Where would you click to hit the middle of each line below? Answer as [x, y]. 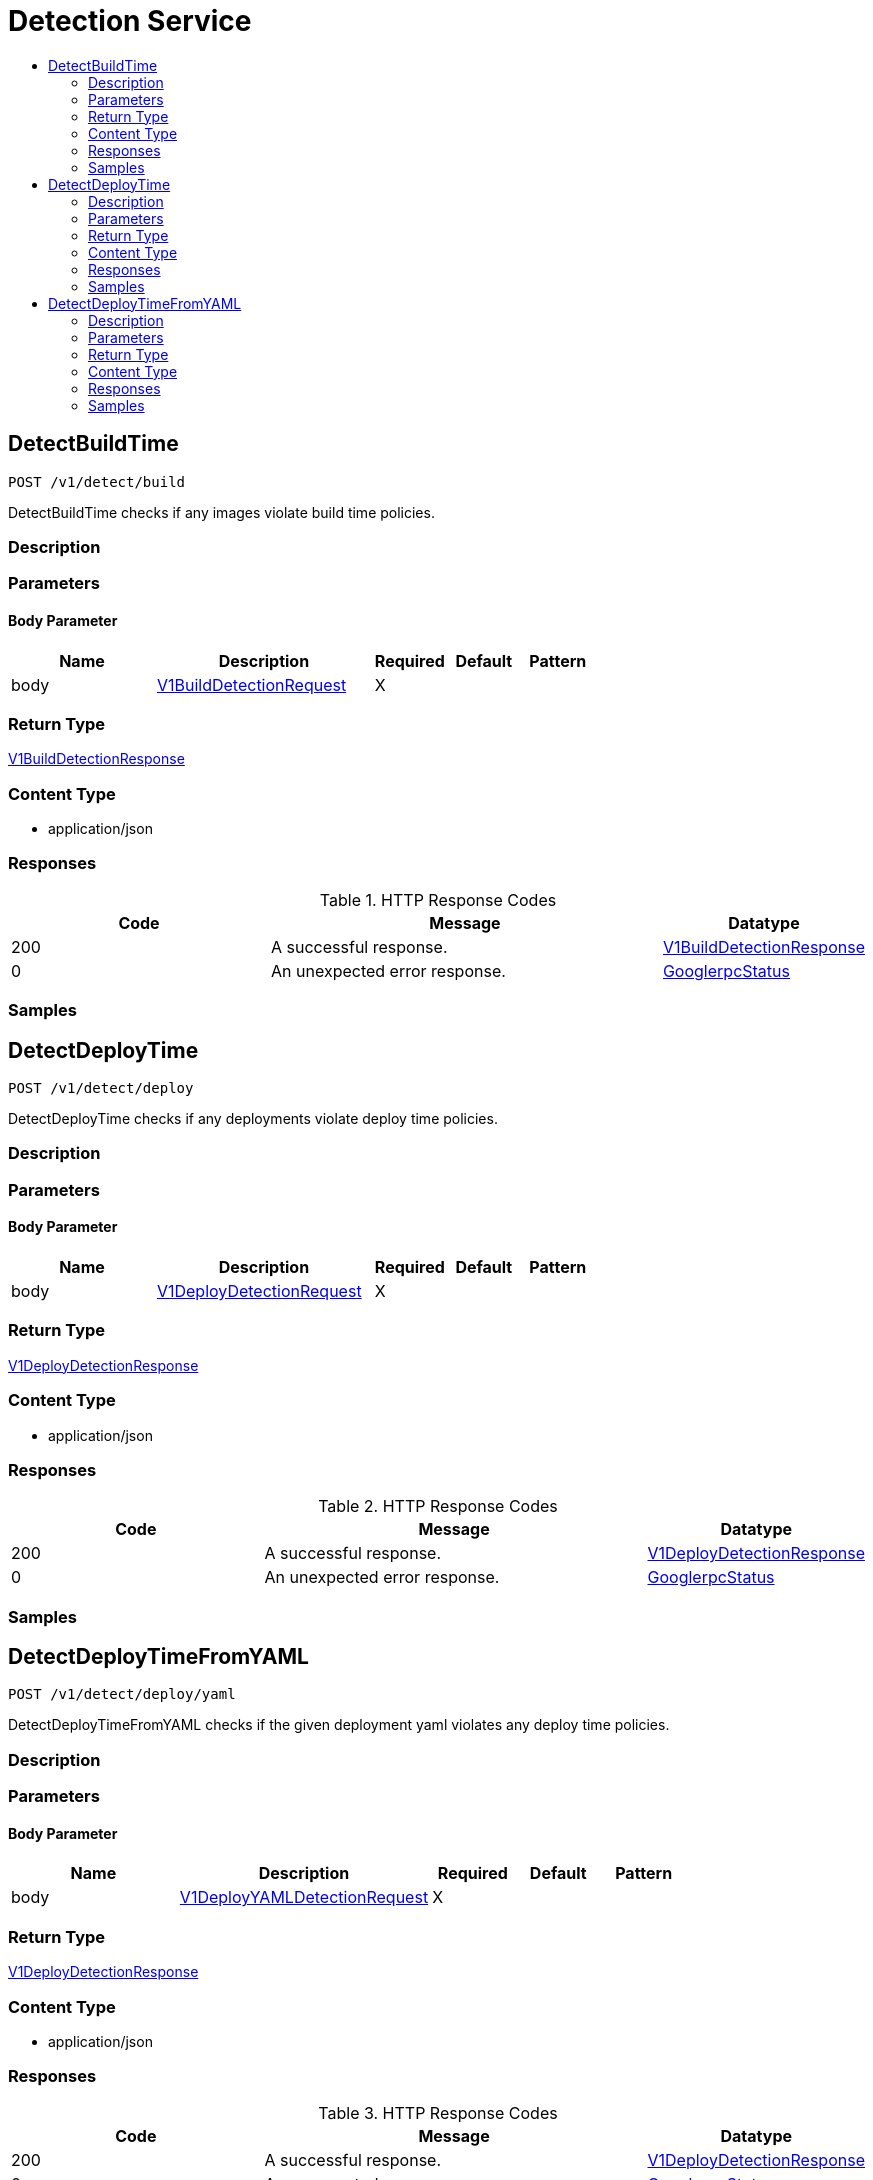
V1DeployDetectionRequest [259, 1291]
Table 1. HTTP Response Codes [438, 899]
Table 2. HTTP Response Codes [438, 1506]
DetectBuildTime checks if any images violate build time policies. [221, 512]
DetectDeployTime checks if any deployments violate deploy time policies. [253, 1119]
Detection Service [130, 21]
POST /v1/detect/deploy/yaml [122, 1694]
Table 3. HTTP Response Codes [438, 2112]
